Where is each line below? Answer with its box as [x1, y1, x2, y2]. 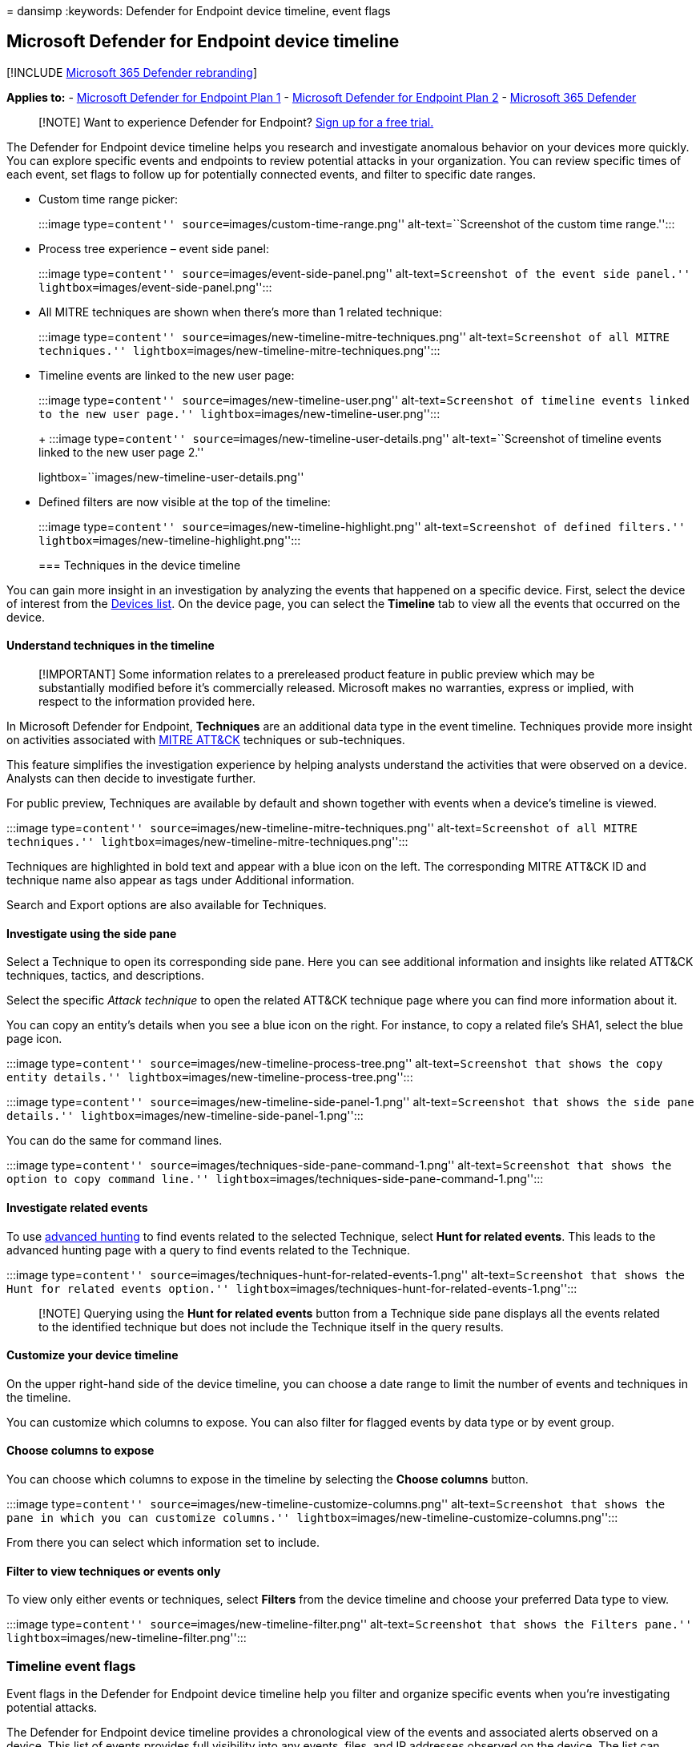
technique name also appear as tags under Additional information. [6, 873, 355, 888]
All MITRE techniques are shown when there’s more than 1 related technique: [38, 304, 442, 319]
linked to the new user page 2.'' [38, 445, 204, 459]
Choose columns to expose [6, 1443, 155, 1458]
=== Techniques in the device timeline [38, 558, 241, 572]
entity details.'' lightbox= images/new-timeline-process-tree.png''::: [6, 1070, 413, 1085]
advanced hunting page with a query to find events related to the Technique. [6, 1242, 410, 1257]
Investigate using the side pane [6, 926, 177, 940]
